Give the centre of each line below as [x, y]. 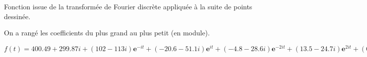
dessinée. [17, 16]
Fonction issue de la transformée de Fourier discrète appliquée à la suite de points [128, 6]
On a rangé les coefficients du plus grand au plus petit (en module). [107, 33]
